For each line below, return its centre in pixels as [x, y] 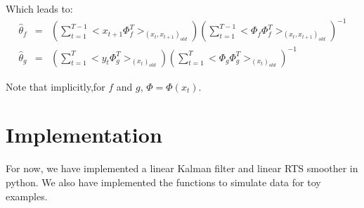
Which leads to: [39, 8]
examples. [27, 196]
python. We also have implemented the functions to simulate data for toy [163, 182]
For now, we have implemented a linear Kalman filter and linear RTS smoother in [182, 168]
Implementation [84, 135]
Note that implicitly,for [56, 86]
